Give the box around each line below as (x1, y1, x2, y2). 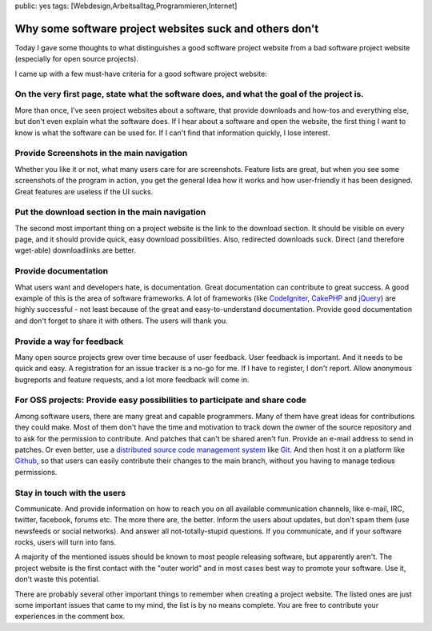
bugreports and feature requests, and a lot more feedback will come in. (14, 374, 250, 384)
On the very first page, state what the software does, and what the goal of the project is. (14, 89, 364, 100)
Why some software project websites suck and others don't (14, 22, 319, 35)
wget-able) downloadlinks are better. (14, 246, 136, 255)
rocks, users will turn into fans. (14, 537, 116, 547)
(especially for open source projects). (14, 54, 139, 64)
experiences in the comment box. (14, 612, 126, 621)
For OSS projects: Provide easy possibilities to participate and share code (14, 394, 307, 405)
